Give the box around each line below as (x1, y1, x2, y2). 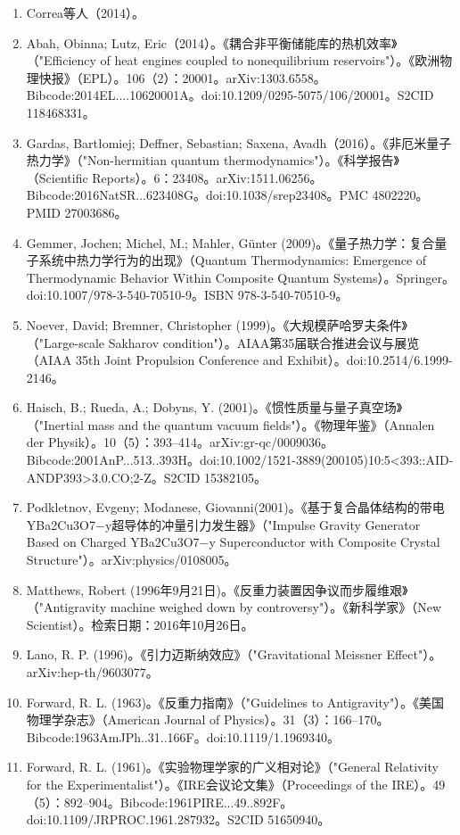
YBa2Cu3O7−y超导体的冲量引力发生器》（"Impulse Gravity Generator (26, 515, 421, 533)
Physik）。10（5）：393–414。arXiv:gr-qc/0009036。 (47, 433, 333, 451)
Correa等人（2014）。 (26, 4, 145, 21)
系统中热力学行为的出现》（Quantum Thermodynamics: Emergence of (38, 251, 427, 269)
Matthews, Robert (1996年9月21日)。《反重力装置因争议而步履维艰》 (26, 580, 408, 599)
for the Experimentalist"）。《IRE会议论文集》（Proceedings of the (26, 774, 388, 793)
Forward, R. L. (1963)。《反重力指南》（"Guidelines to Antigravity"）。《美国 (26, 692, 445, 711)
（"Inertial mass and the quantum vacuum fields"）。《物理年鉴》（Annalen (26, 415, 435, 434)
